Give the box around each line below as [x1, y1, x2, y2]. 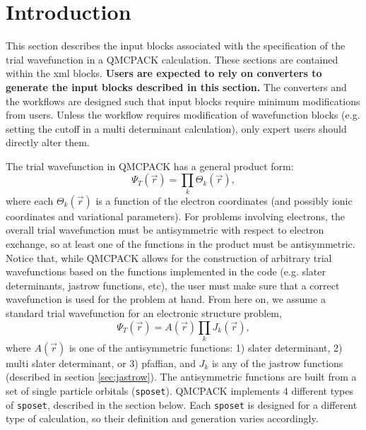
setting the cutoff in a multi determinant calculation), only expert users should [6, 121, 347, 136]
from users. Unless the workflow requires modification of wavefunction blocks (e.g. [6, 107, 360, 122]
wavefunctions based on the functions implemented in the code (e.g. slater [6, 264, 326, 279]
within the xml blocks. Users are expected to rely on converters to [6, 66, 322, 80]
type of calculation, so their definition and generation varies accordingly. [6, 411, 319, 426]
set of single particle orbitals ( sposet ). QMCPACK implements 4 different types [6, 383, 354, 398]
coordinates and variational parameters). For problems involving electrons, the [6, 208, 345, 223]
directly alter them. [6, 135, 90, 150]
